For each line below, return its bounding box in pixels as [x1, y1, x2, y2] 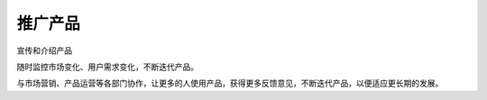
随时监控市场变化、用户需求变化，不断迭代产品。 [16, 61, 198, 72]
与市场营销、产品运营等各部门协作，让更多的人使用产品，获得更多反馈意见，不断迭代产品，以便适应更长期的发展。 [16, 77, 444, 89]
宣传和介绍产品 [16, 45, 72, 56]
